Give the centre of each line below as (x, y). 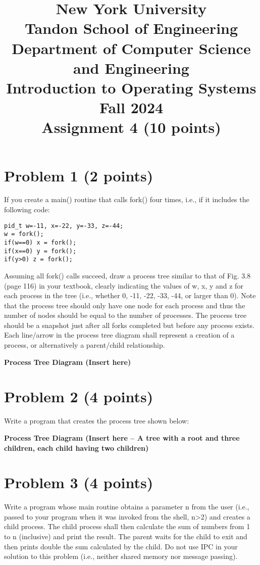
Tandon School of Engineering (131, 28)
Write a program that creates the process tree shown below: (97, 421)
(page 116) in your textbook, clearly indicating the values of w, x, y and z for (124, 285)
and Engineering (131, 67)
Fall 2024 (131, 107)
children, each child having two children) (76, 448)
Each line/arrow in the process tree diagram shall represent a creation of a (119, 335)
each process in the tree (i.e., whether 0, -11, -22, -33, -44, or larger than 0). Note (130, 295)
